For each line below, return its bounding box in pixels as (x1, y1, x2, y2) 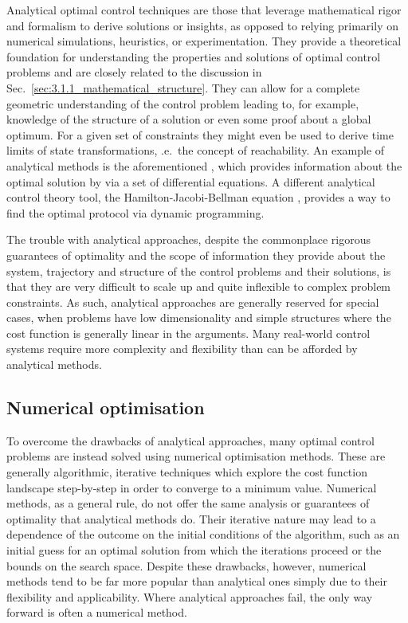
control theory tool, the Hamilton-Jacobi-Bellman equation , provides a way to (6, 189, 390, 206)
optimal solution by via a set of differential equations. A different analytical (6, 173, 375, 190)
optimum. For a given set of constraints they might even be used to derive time (6, 126, 394, 143)
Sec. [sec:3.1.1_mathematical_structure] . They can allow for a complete (6, 79, 360, 96)
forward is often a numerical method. (6, 604, 187, 621)
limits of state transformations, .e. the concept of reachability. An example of (6, 142, 385, 159)
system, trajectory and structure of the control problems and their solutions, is (6, 262, 391, 279)
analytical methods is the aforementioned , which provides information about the (6, 157, 402, 174)
